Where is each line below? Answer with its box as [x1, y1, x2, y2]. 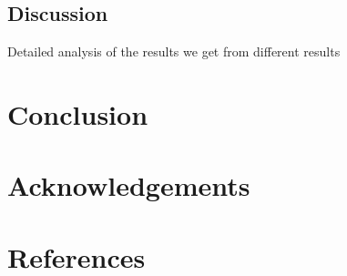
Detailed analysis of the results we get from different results [7, 42, 341, 61]
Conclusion [7, 95, 148, 132]
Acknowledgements [7, 167, 250, 204]
